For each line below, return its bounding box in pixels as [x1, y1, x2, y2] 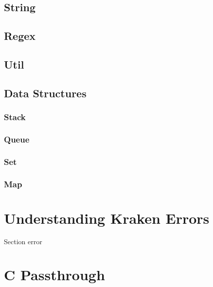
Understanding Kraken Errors [4, 208, 210, 228]
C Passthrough [4, 265, 105, 285]
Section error [4, 236, 42, 246]
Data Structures [4, 85, 87, 100]
